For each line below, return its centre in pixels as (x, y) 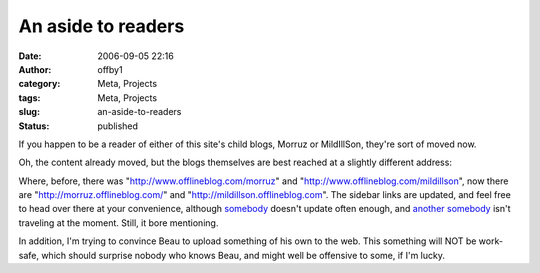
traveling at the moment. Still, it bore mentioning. (118, 222)
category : (39, 84)
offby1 (110, 69)
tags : (29, 97)
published (118, 126)
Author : (35, 69)
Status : (34, 126)
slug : (29, 112)
